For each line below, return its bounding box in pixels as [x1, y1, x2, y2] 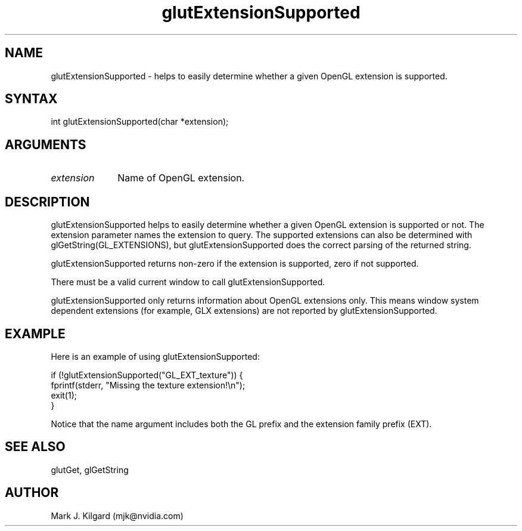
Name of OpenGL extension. [117, 172, 245, 184]
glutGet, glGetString [51, 464, 129, 475]
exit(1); [51, 390, 77, 400]
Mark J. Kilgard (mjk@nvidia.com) [51, 510, 184, 521]
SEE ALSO [5, 439, 66, 455]
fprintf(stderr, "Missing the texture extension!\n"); [51, 379, 246, 390]
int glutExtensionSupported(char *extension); [51, 116, 229, 127]
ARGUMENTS [5, 137, 86, 152]
